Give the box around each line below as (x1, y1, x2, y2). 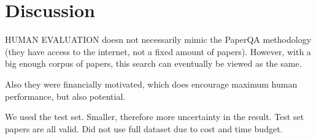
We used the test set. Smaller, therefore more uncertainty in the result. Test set (5, 110, 304, 123)
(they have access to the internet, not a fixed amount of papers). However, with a (5, 45, 311, 58)
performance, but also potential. (5, 89, 126, 102)
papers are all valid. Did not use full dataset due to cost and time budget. (5, 122, 283, 135)
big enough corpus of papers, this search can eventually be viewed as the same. (5, 57, 302, 70)
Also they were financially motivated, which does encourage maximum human (5, 77, 298, 90)
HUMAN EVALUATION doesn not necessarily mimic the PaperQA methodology (5, 33, 312, 46)
